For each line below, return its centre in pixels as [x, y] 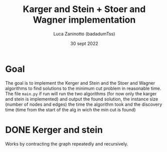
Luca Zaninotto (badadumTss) [84, 34]
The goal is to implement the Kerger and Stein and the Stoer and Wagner [80, 83]
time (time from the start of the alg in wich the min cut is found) [71, 109]
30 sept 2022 [84, 43]
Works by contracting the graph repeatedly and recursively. [67, 143]
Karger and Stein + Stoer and [84, 9]
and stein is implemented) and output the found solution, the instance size [82, 99]
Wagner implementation [84, 20]
